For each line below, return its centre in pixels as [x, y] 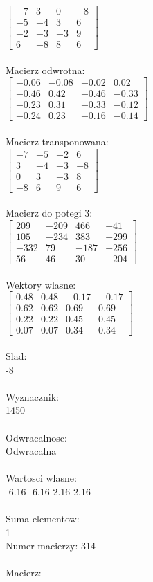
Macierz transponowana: [57, 142]
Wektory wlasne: [41, 284]
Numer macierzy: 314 [51, 546]
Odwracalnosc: [36, 437]
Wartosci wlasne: [41, 478]
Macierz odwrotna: [45, 70]
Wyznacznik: [33, 396]
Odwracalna [31, 451]
